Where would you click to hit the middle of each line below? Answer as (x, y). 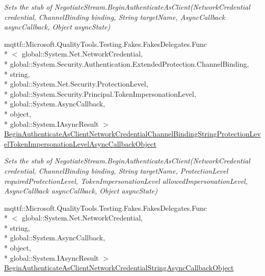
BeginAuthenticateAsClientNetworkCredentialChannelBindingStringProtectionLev (132, 134)
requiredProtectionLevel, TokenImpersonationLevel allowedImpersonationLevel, (126, 181)
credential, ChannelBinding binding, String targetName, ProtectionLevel (116, 170)
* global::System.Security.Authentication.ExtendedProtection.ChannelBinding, (127, 63)
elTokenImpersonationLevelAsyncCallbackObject (80, 143)
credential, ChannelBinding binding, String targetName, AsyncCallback (115, 17)
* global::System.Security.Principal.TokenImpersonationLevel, (100, 93)
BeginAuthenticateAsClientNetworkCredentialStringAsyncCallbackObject (119, 268)
